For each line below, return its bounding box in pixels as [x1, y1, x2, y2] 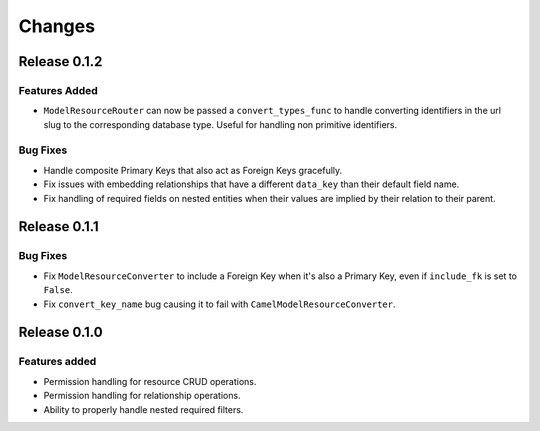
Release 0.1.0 [18, 324, 104, 341]
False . [43, 284, 74, 296]
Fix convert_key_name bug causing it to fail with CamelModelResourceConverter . [43, 298, 396, 310]
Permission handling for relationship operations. [43, 390, 241, 402]
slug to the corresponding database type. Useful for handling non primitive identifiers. [43, 118, 398, 130]
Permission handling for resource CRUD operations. [43, 375, 257, 387]
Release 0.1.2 [18, 53, 103, 70]
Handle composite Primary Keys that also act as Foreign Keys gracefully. [43, 164, 343, 176]
